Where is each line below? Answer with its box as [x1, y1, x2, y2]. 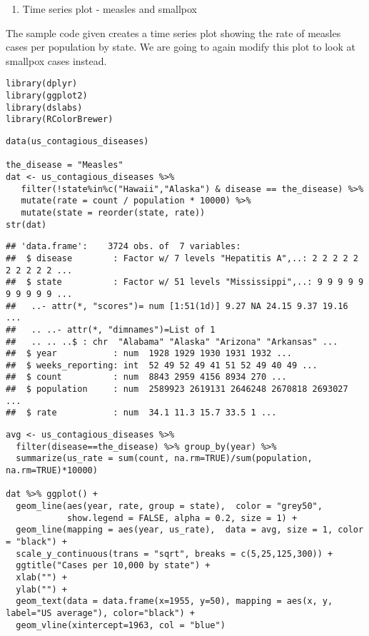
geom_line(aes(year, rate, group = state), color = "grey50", [16, 501, 323, 512]
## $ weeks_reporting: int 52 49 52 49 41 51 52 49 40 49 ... [6, 360, 318, 370]
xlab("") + [16, 572, 67, 582]
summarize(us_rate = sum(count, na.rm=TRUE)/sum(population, [16, 453, 313, 464]
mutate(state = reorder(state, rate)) [21, 207, 206, 218]
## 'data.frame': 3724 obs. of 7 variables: [6, 241, 241, 252]
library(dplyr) [6, 79, 78, 89]
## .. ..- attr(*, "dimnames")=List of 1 [6, 324, 216, 335]
